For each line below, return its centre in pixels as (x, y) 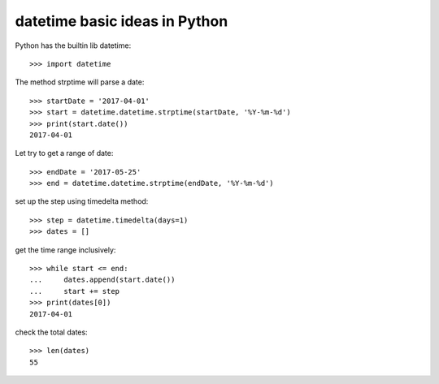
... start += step (75, 291)
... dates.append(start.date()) (102, 280)
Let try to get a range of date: (64, 153)
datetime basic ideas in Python (122, 21)
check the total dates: (52, 332)
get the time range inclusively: (65, 250)
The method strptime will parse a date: (80, 82)
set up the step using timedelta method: (82, 201)
